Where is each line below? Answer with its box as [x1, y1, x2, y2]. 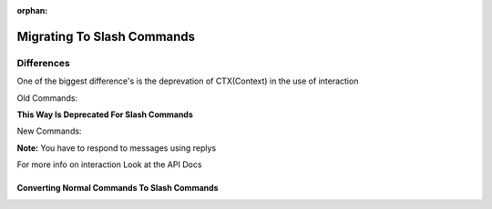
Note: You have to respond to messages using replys [16, 142, 217, 154]
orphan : [16, 5, 48, 15]
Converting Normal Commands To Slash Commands [16, 183, 219, 194]
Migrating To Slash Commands [16, 28, 196, 45]
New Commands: [16, 125, 82, 136]
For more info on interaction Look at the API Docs [16, 159, 202, 170]
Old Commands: [16, 92, 77, 104]
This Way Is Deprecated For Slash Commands [16, 109, 193, 120]
